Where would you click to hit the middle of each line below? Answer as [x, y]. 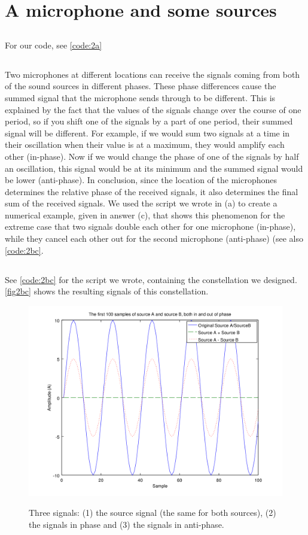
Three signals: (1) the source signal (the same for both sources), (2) [153, 513]
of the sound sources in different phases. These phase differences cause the [141, 86]
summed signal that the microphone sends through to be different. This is [140, 97]
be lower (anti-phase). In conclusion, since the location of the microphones [141, 180]
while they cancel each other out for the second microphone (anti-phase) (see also [154, 238]
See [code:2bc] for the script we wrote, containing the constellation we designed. [151, 279]
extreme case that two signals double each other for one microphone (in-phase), [150, 227]
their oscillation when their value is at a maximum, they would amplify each [145, 145]
